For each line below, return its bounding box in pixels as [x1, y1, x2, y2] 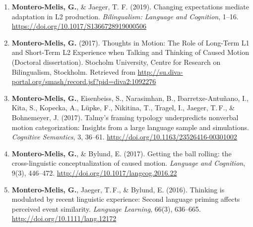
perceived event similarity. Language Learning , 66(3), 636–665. [11, 203, 201, 214]
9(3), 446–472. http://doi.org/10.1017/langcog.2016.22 [11, 167, 177, 178]
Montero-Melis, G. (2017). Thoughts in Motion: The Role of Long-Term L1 [11, 37, 250, 47]
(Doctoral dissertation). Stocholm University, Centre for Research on [11, 56, 221, 67]
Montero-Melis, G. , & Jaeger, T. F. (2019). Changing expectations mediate [11, 1, 250, 11]
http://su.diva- [137, 66, 183, 77]
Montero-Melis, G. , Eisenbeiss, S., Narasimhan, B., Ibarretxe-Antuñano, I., [11, 92, 249, 103]
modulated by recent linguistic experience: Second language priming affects [11, 194, 240, 204]
